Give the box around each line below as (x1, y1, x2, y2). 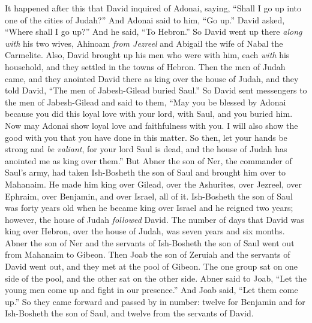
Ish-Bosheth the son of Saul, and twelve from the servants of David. (5, 307, 254, 319)
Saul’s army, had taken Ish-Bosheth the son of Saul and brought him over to (5, 166, 286, 179)
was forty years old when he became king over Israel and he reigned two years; (5, 201, 293, 214)
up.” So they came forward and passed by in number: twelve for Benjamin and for (5, 295, 305, 307)
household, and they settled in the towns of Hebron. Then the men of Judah (5, 60, 286, 73)
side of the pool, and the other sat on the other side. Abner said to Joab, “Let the (5, 271, 307, 284)
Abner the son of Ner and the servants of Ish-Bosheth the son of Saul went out (5, 236, 295, 249)
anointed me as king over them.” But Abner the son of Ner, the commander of (5, 154, 292, 167)
